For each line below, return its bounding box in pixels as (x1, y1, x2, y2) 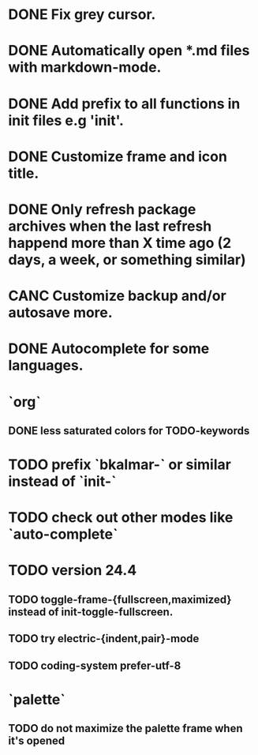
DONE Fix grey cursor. (8, 6, 156, 24)
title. (8, 164, 39, 182)
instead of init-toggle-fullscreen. (8, 605, 174, 618)
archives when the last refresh (8, 217, 212, 235)
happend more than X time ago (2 (8, 234, 232, 252)
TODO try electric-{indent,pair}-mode (8, 632, 200, 645)
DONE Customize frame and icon (8, 148, 227, 165)
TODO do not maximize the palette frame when (8, 722, 243, 735)
